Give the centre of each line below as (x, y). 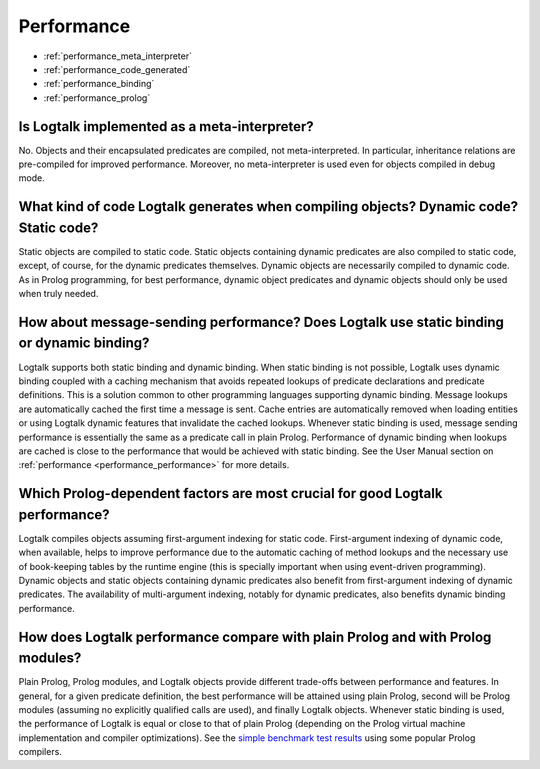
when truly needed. (58, 294)
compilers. (40, 752)
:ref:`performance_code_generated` (117, 69)
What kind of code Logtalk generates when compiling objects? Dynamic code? (268, 206)
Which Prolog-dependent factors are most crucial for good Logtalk (230, 493)
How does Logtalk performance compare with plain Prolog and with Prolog (255, 636)
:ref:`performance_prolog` (97, 97)
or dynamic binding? (84, 343)
